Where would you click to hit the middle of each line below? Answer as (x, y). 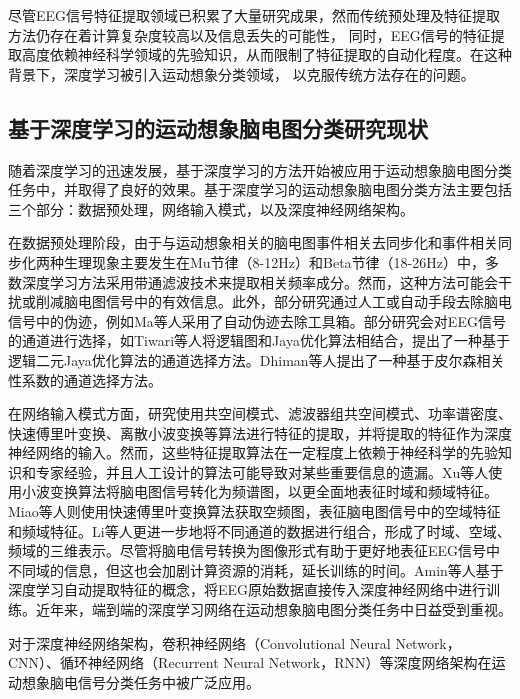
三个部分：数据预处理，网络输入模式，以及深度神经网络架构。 (211, 208)
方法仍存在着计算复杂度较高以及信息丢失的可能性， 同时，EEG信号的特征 (249, 34)
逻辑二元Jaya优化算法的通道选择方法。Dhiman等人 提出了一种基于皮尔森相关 (256, 359)
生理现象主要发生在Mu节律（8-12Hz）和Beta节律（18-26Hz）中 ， (274, 261)
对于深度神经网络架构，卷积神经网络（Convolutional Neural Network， (234, 642)
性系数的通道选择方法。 (85, 379)
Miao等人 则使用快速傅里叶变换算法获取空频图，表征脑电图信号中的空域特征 (254, 511)
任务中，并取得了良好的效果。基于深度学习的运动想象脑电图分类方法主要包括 (260, 189)
